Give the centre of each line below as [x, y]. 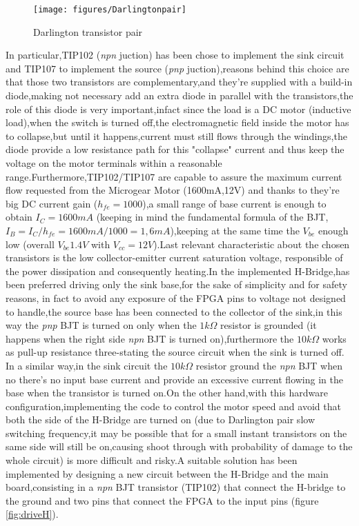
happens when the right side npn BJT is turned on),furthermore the [150, 338]
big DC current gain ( [52, 203]
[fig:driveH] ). [32, 514]
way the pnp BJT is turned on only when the [101, 325]
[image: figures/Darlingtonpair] [110, 10]
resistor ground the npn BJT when [269, 365]
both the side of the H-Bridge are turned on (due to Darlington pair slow [160, 419]
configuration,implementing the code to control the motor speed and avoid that [173, 406]
